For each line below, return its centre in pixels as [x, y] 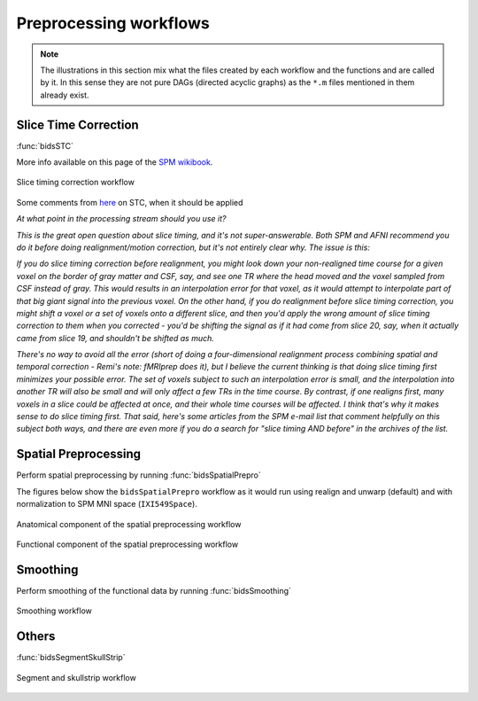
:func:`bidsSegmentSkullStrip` [71, 658]
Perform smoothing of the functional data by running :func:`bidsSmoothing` [154, 590]
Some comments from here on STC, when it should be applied [130, 202]
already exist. [65, 95]
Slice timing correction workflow [75, 183]
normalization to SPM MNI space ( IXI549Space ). [107, 504]
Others [36, 637]
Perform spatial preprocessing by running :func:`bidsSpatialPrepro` [139, 475]
